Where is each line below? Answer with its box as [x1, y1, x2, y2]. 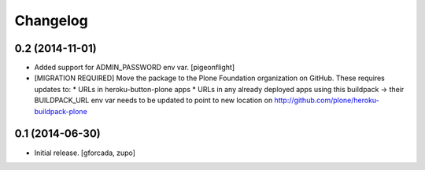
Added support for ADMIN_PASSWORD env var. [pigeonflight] [34, 63, 235, 72]
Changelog [14, 12, 88, 29]
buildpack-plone [34, 106, 88, 116]
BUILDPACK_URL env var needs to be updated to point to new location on [34, 95, 273, 105]
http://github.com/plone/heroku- [274, 95, 379, 105]
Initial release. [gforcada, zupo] [34, 148, 135, 157]
